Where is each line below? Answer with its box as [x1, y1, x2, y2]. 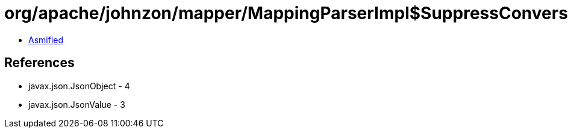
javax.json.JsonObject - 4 [28, 80, 130, 91]
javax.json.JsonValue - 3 [28, 99, 125, 110]
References [4, 55, 75, 71]
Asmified [28, 34, 64, 45]
